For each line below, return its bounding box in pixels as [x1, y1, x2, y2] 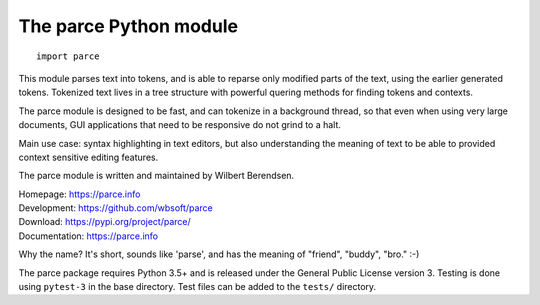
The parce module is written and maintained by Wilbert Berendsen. [18, 170, 295, 182]
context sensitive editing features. [18, 151, 159, 163]
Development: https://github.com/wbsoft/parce [18, 202, 214, 214]
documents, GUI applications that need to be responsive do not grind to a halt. [18, 119, 342, 131]
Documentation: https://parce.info [18, 230, 159, 242]
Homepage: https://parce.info [18, 188, 141, 200]
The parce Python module [18, 15, 239, 37]
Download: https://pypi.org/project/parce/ [18, 216, 192, 228]
